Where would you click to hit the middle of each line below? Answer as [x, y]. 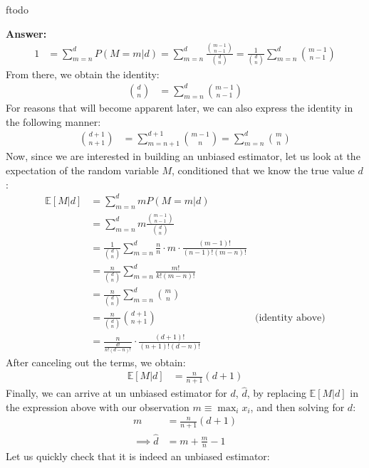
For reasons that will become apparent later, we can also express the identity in [180, 107]
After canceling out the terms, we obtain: [96, 362]
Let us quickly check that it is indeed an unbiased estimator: [138, 456]
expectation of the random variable [82, 170]
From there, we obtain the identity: [83, 74]
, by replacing [276, 393]
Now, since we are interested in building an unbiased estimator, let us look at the [183, 156]
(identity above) [290, 318]
